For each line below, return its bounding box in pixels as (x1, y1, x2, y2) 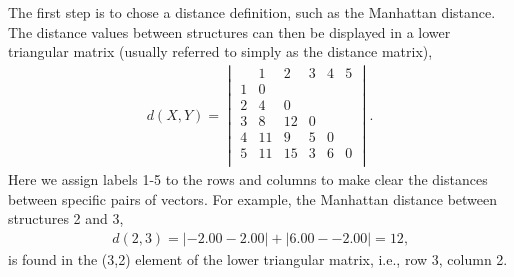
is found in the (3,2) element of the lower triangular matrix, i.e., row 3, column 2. (8, 249, 508, 270)
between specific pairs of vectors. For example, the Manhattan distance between (8, 188, 498, 209)
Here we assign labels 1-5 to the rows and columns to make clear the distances (8, 169, 488, 190)
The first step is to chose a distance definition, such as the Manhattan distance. (8, 2, 496, 22)
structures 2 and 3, (8, 208, 124, 229)
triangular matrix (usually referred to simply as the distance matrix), (8, 41, 433, 62)
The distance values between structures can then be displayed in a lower (8, 21, 451, 42)
